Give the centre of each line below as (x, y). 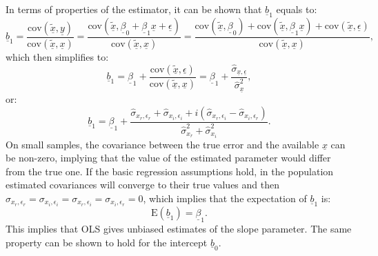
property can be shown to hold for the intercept (107, 242)
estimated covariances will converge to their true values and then (143, 185)
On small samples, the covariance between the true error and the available (162, 144)
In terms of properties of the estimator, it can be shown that (134, 9)
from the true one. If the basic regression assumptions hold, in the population (170, 171)
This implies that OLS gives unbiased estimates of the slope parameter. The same (179, 229)
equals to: (297, 9)
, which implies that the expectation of (225, 198)
